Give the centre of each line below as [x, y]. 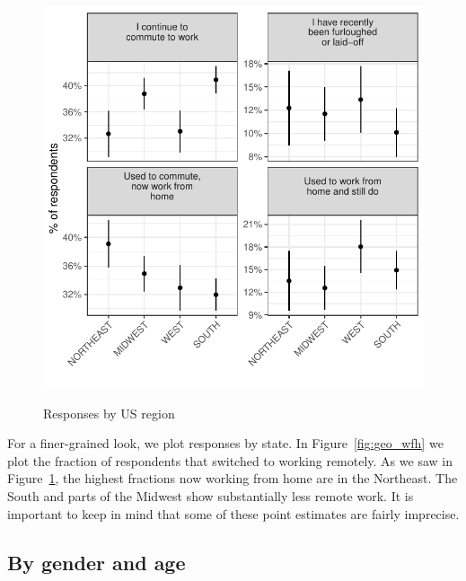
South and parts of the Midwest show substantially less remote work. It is [211, 495]
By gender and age [97, 562]
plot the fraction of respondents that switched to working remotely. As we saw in [230, 460]
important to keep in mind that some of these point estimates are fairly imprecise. [233, 513]
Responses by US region [109, 413]
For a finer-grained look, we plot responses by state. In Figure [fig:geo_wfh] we [225, 443]
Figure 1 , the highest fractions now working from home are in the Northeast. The [233, 478]
